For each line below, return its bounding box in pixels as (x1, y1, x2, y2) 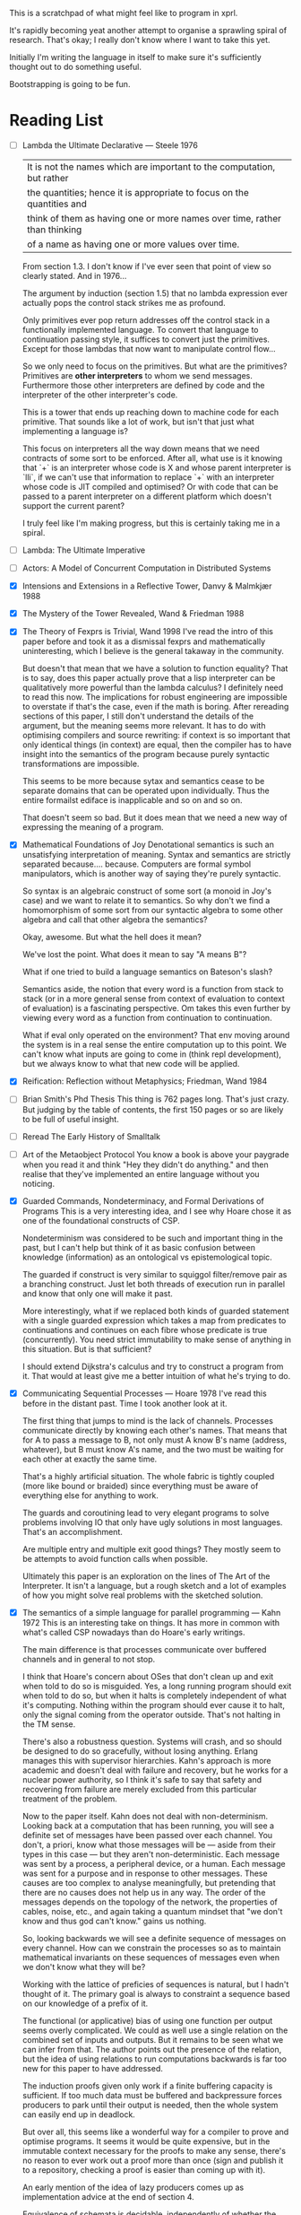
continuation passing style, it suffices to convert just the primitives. (21, 334, 271, 344)
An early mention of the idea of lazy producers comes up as (21, 2182, 245, 2193)
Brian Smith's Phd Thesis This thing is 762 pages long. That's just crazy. (21, 1094, 289, 1104)
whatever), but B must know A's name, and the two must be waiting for (21, 1443, 284, 1454)
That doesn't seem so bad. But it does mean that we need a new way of (21, 812, 288, 824)
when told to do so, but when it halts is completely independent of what (21, 1690, 287, 1701)
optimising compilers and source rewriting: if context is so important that (21, 730, 291, 741)
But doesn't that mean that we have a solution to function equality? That (21, 663, 288, 674)
